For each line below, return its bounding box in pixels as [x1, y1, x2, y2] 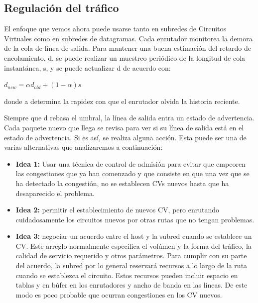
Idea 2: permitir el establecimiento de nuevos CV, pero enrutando [15, 204, 219, 215]
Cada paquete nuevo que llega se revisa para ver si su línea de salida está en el [4, 122, 244, 132]
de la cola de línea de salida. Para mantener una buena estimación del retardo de [4, 43, 251, 53]
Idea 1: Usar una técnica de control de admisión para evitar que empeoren [15, 158, 246, 169]
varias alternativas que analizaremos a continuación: [4, 142, 163, 152]
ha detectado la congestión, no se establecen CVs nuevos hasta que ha [15, 178, 229, 188]
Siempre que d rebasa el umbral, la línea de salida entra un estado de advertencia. [4, 112, 255, 123]
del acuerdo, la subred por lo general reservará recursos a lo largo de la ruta [15, 260, 248, 271]
